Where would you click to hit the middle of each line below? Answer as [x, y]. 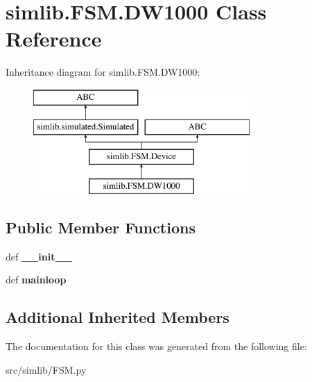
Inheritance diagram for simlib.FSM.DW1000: [103, 72]
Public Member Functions [101, 227]
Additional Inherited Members [118, 317]
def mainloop [36, 280]
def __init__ [39, 256]
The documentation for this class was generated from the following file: [156, 346]
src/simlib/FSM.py [46, 369]
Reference [54, 39]
